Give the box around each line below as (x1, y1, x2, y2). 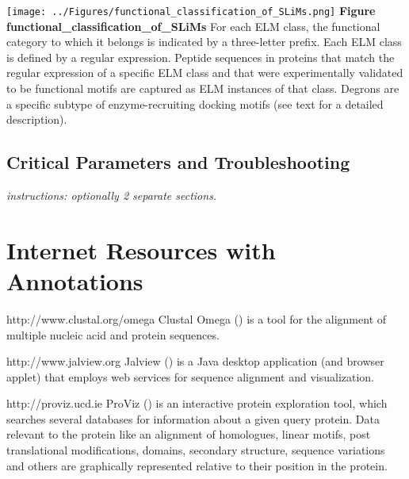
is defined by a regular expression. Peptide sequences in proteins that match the (6, 48, 395, 65)
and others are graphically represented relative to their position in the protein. (6, 457, 388, 473)
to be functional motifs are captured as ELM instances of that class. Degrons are (6, 80, 399, 97)
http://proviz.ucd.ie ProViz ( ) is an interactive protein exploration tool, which (6, 395, 388, 412)
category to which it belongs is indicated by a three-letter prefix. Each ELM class (6, 33, 402, 50)
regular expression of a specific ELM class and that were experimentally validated (6, 64, 403, 81)
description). (6, 111, 67, 128)
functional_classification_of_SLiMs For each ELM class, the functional (6, 17, 380, 34)
